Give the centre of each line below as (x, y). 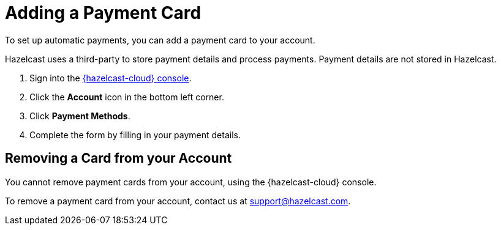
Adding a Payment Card (103, 13)
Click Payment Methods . (80, 116)
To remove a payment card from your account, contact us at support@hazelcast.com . (178, 201)
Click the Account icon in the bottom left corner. (127, 97)
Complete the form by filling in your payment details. (135, 135)
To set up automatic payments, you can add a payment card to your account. (160, 40)
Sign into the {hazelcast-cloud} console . (111, 78)
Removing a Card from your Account (119, 158)
